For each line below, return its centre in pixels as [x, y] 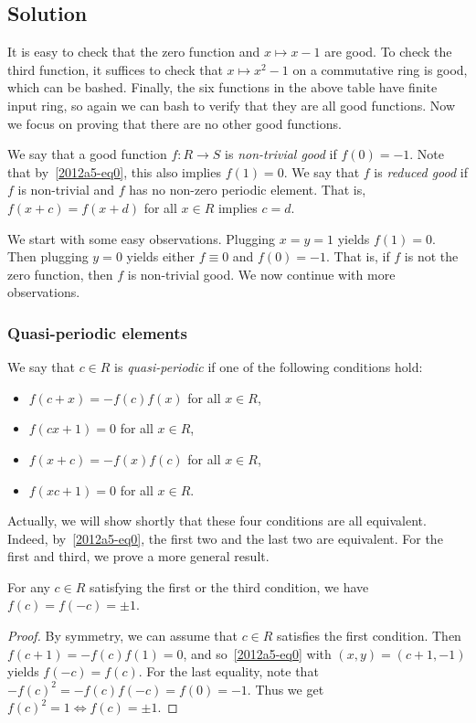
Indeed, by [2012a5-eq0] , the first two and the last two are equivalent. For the [225, 538]
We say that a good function [87, 154]
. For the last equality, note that [228, 671]
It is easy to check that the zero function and [134, 52]
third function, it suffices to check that [115, 69]
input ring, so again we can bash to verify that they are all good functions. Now [231, 105]
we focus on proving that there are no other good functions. [175, 123]
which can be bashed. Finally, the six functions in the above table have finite [222, 87]
